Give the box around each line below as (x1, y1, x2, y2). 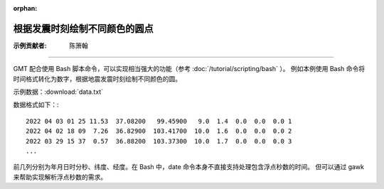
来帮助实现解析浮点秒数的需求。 (13, 173, 107, 181)
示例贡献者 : (13, 41, 47, 50)
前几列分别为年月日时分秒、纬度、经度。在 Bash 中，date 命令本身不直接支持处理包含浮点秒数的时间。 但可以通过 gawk (13, 163, 365, 171)
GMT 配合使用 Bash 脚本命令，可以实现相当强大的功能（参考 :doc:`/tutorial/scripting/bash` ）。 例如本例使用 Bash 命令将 (13, 65, 366, 73)
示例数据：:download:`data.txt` (13, 87, 103, 96)
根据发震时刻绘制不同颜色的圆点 (13, 22, 154, 35)
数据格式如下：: (13, 100, 60, 109)
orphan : (13, 4, 38, 12)
